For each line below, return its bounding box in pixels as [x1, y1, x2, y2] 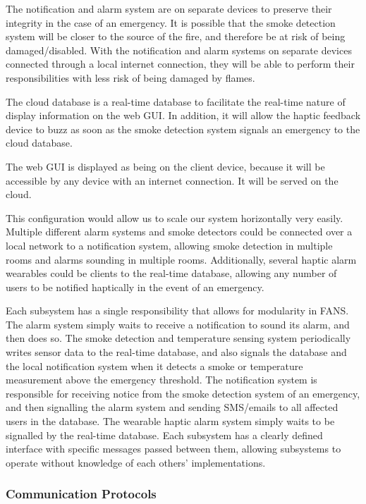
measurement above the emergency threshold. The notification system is [6, 372, 317, 387]
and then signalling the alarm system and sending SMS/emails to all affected [6, 400, 338, 414]
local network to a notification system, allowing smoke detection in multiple [6, 238, 333, 252]
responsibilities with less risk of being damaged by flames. [6, 70, 255, 85]
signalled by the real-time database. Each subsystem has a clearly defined [6, 427, 323, 442]
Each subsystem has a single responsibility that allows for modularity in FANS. [6, 303, 349, 318]
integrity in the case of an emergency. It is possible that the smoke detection [6, 15, 336, 30]
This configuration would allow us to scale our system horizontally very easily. [6, 210, 343, 225]
